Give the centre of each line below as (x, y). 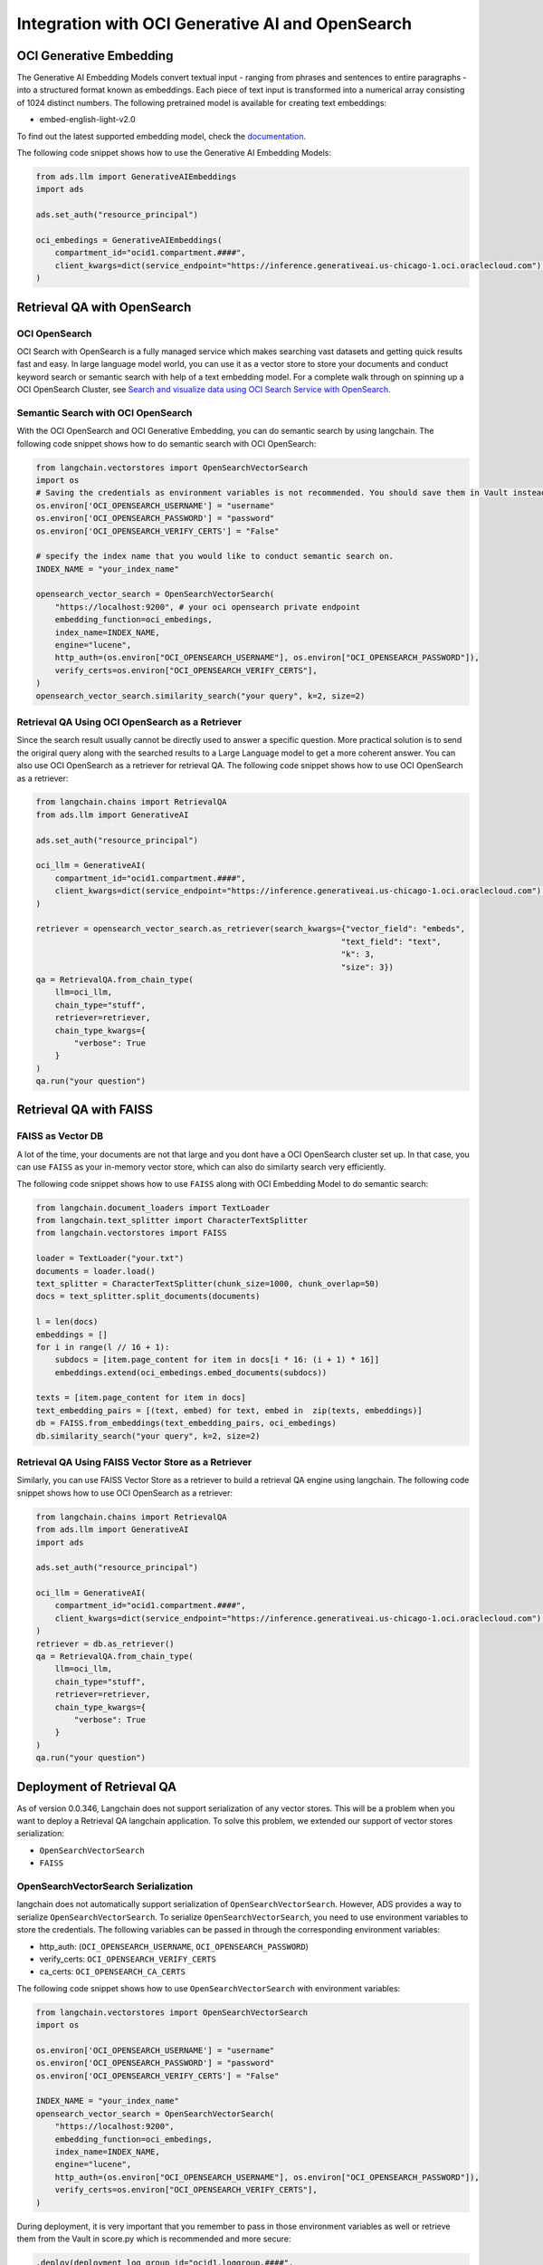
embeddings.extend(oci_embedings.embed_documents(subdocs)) (191, 1372)
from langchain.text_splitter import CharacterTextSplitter (172, 1220)
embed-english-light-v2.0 (87, 120)
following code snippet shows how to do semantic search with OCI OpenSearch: (167, 443)
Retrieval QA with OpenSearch (104, 307)
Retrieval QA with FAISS (85, 1110)
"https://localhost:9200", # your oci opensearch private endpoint (208, 607)
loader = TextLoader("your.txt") (110, 1258)
